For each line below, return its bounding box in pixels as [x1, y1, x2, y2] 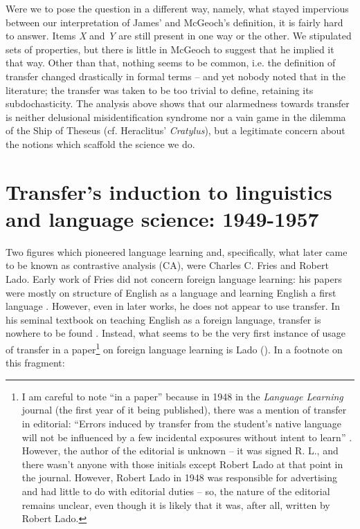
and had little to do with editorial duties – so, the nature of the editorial [21, 484, 330, 498]
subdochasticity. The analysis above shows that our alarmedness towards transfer [6, 96, 350, 111]
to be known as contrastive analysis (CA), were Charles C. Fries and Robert [6, 258, 329, 272]
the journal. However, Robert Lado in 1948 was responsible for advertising [21, 470, 337, 485]
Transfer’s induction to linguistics [6, 177, 332, 205]
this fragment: [6, 355, 65, 370]
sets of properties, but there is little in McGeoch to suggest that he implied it [6, 41, 334, 56]
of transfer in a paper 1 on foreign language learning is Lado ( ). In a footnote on [6, 340, 343, 356]
